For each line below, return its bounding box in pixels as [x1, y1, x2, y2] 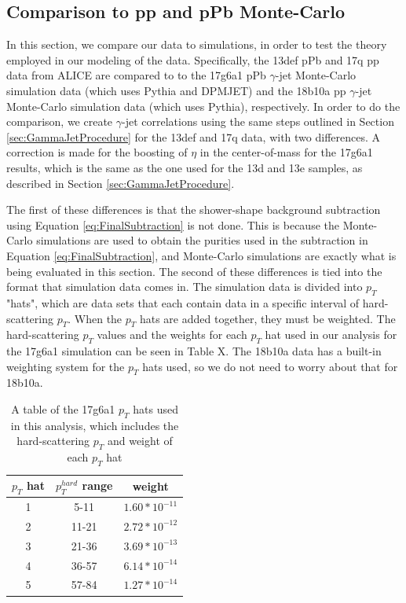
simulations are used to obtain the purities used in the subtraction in [36, 232, 368, 248]
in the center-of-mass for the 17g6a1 [199, 144, 373, 160]
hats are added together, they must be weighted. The [139, 310, 396, 326]
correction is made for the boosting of [6, 144, 188, 160]
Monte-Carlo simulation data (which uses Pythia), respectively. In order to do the [6, 97, 401, 114]
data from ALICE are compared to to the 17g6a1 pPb [6, 67, 266, 83]
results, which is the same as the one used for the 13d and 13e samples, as [6, 159, 363, 175]
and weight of [107, 432, 173, 449]
